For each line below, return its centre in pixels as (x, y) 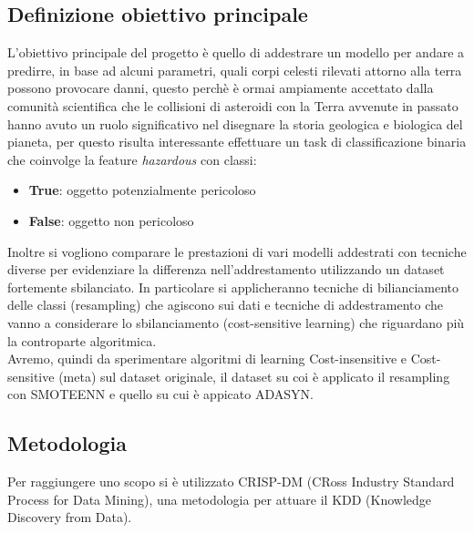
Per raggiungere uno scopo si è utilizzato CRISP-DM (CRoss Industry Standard (231, 482)
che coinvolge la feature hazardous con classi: (132, 159)
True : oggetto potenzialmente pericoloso (142, 190)
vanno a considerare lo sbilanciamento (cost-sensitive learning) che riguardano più (236, 322)
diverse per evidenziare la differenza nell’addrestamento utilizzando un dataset (226, 269)
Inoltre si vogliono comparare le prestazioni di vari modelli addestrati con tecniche (237, 251)
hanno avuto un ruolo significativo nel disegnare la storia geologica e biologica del (235, 123)
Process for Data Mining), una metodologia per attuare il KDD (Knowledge (220, 499)
